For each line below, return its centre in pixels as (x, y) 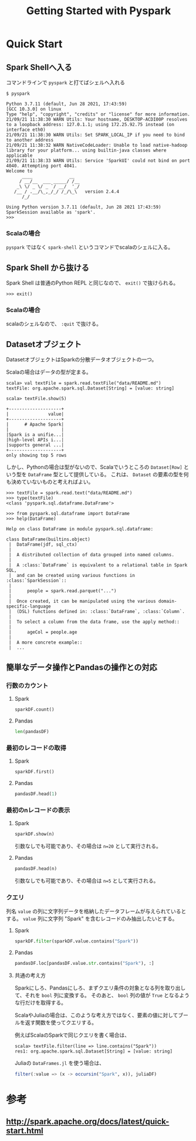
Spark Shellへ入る (39, 67)
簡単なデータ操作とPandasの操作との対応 (82, 667)
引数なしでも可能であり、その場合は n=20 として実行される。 (88, 846)
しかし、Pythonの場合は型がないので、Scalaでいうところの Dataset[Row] (94, 467)
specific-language (28, 606)
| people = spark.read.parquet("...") (62, 591)
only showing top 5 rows (36, 456)
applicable (19, 156)
